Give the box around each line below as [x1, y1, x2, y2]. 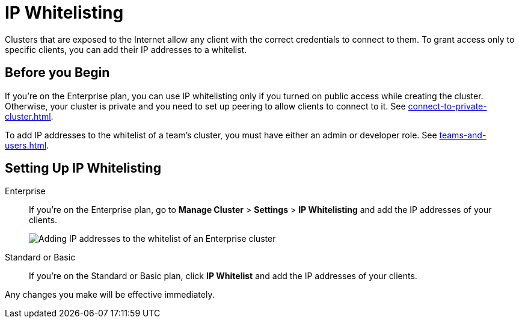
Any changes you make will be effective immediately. [5, 289, 215, 300]
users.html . [5, 140, 49, 150]
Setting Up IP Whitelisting [5, 161, 161, 176]
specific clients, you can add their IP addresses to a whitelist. [5, 44, 247, 55]
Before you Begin [5, 65, 110, 81]
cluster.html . [5, 111, 54, 122]
